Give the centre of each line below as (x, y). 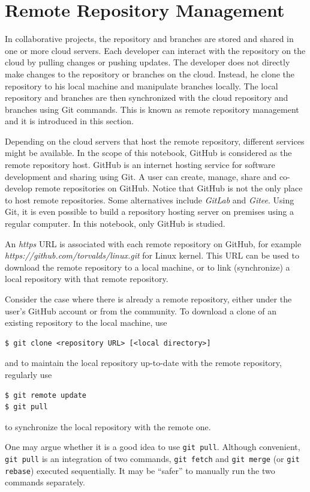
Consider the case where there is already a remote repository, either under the (148, 299)
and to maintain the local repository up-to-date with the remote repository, (143, 363)
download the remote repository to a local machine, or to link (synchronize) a (148, 267)
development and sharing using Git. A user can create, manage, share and (141, 176)
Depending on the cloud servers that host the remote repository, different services (155, 141)
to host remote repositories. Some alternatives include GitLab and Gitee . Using (150, 199)
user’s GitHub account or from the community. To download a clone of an (141, 310)
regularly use (28, 374)
